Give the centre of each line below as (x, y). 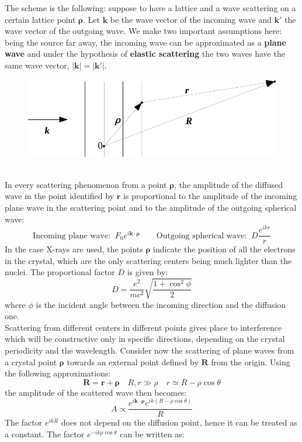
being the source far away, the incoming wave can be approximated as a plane (145, 42)
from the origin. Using (251, 362)
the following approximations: (58, 373)
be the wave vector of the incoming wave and (191, 19)
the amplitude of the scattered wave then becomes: (96, 392)
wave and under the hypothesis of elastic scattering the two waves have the (145, 54)
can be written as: (152, 434)
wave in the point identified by (60, 196)
